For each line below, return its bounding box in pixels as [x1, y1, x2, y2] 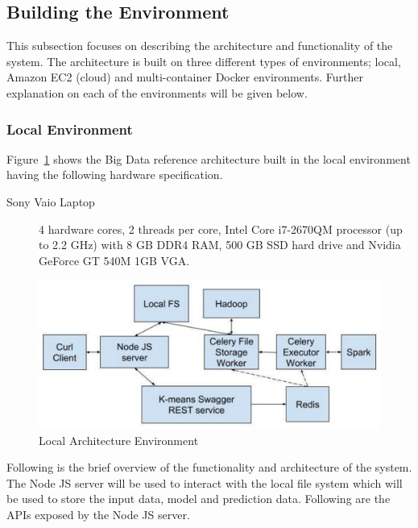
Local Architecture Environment [39, 431, 199, 448]
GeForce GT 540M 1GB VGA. [39, 252, 190, 268]
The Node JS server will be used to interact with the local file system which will [6, 474, 403, 491]
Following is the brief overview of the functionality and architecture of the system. [6, 459, 412, 476]
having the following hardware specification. [6, 166, 223, 183]
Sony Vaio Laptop [6, 193, 95, 210]
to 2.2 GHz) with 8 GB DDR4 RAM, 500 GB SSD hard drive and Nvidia [39, 236, 401, 253]
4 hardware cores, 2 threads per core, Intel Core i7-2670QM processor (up [39, 220, 403, 237]
